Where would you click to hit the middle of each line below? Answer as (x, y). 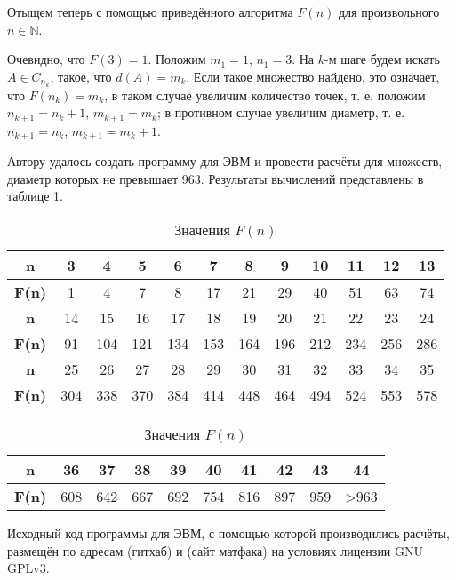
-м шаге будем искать (382, 59)
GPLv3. (28, 568)
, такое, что (81, 76)
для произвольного (389, 12)
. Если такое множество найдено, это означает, (313, 76)
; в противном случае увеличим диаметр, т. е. (281, 112)
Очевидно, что (46, 59)
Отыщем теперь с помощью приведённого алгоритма (150, 12)
